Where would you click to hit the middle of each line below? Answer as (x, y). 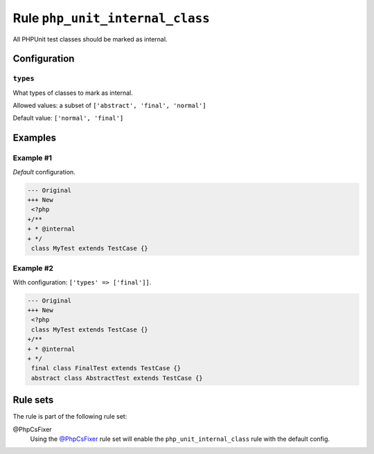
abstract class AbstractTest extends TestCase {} (117, 378)
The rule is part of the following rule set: (70, 417)
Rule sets (33, 400)
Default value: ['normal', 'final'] (68, 118)
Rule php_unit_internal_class (112, 18)
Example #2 (33, 269)
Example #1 (32, 158)
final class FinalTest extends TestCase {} (106, 368)
